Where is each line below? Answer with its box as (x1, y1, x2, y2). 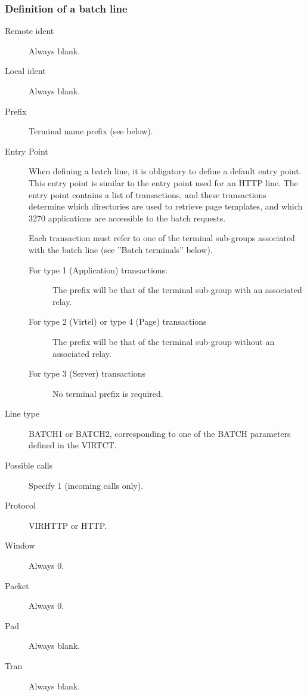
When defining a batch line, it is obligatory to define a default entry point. (29, 165, 302, 177)
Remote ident (5, 24, 54, 37)
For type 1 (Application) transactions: (29, 263, 168, 276)
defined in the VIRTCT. (29, 439, 117, 451)
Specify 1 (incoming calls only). (29, 479, 144, 491)
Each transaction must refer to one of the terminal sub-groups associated (29, 232, 295, 244)
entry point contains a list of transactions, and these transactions (29, 188, 266, 201)
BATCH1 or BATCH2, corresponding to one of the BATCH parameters (29, 427, 291, 439)
